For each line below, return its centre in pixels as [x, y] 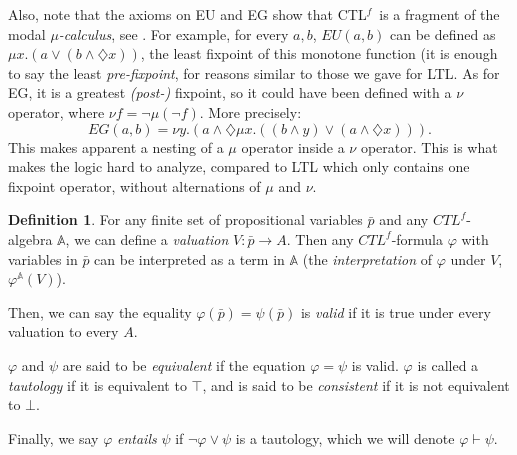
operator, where [56, 111]
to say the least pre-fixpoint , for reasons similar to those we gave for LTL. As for [254, 72]
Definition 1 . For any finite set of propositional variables [185, 219]
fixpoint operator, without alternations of [134, 185]
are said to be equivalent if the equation [184, 364]
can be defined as [443, 33]
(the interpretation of [367, 258]
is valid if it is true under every [395, 311]
